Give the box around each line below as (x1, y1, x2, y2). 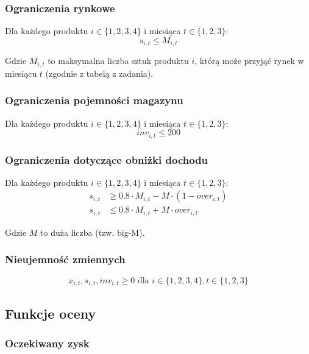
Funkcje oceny (5, 303, 96, 322)
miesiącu (5, 66, 37, 79)
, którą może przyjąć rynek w (194, 54, 304, 67)
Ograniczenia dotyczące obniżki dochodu (5, 152, 208, 167)
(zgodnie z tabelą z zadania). (45, 66, 154, 79)
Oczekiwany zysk (5, 335, 90, 350)
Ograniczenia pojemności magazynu (5, 93, 183, 108)
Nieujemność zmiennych (5, 252, 126, 267)
